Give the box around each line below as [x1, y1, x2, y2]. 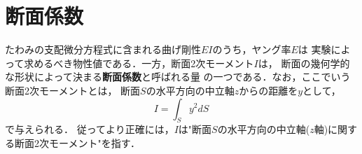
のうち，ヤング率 [212, 42, 291, 57]
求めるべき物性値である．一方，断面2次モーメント [24, 55, 254, 70]
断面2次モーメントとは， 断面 [5, 83, 141, 97]
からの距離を [239, 83, 298, 97]
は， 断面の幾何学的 [258, 55, 350, 70]
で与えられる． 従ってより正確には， [5, 122, 174, 136]
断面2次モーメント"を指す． [14, 135, 141, 150]
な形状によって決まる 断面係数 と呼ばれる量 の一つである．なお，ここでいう [5, 69, 351, 84]
